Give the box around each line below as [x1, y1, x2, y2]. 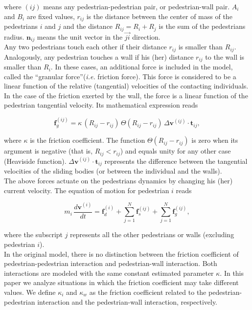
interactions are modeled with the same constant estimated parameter [4, 267, 214, 278]
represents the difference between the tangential [104, 155, 248, 166]
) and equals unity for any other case [120, 146, 231, 156]
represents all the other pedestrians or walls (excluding [70, 229, 234, 240]
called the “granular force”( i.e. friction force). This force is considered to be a [4, 71, 236, 81]
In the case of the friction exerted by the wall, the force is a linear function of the [4, 90, 248, 100]
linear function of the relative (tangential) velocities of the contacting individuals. [4, 81, 249, 91]
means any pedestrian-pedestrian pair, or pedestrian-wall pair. [43, 1, 230, 11]
